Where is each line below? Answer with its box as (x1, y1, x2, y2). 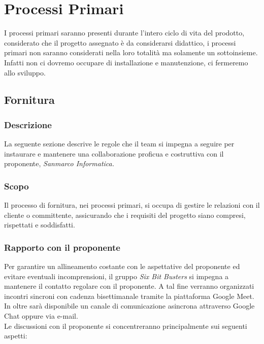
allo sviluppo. (4, 67, 46, 78)
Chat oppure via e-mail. (4, 311, 78, 321)
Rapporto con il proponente (4, 241, 120, 253)
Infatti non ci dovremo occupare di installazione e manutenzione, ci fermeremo (4, 57, 248, 67)
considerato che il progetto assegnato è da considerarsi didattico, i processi (4, 37, 236, 48)
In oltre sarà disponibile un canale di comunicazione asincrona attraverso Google (4, 300, 255, 311)
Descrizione (4, 118, 52, 131)
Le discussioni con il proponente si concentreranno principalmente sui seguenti (4, 320, 247, 331)
